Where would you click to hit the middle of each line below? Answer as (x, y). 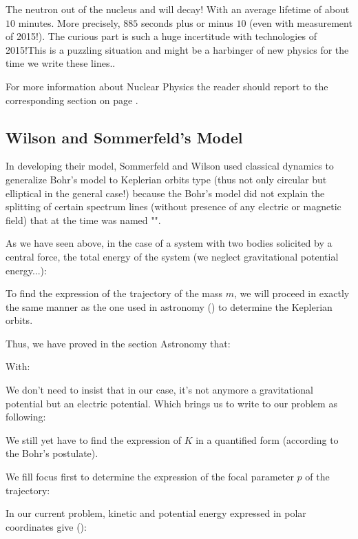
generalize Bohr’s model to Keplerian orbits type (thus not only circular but (166, 179)
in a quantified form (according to (267, 439)
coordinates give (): (46, 526)
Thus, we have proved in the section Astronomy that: (118, 343)
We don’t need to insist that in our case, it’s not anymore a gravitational (159, 390)
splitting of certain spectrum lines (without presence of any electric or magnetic (173, 206)
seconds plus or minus (187, 22)
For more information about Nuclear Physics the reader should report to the (167, 86)
